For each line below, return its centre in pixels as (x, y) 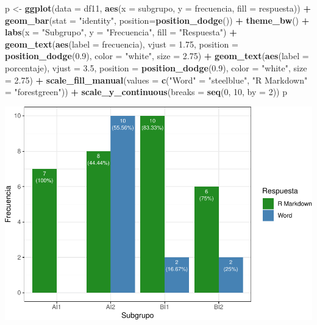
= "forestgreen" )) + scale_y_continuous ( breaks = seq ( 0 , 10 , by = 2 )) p (146, 92)
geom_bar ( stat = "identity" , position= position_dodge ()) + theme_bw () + (157, 20)
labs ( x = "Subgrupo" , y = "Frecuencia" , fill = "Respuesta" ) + (121, 32)
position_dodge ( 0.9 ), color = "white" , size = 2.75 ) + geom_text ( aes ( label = (157, 56)
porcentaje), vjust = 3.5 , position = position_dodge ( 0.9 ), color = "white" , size (156, 67)
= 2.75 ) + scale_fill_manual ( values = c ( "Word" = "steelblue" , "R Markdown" (156, 80)
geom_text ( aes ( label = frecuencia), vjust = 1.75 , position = (122, 44)
